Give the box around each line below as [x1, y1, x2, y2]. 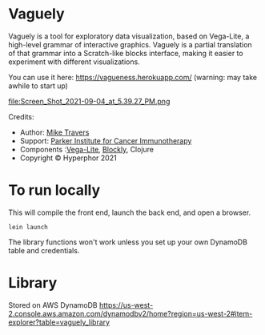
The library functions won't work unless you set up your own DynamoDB [8, 237, 248, 247]
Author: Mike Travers [19, 127, 90, 137]
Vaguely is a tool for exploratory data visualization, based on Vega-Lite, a [8, 31, 250, 41]
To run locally [8, 181, 101, 200]
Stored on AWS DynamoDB [8, 300, 98, 309]
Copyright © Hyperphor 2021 [19, 153, 118, 163]
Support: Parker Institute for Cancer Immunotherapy [19, 135, 192, 145]
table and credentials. [8, 245, 80, 255]
